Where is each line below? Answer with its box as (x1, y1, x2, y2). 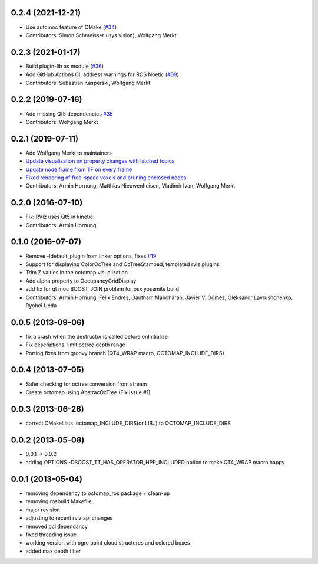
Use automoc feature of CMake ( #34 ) (25, 24, 117, 31)
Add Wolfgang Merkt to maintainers (25, 149, 112, 156)
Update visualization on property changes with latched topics (25, 158, 175, 165)
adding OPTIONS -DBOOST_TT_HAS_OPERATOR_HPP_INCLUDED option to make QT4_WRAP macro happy (25, 459, 285, 466)
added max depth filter (25, 547, 81, 555)
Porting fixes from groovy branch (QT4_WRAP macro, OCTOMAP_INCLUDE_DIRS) (25, 349, 225, 356)
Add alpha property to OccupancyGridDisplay (25, 277, 137, 284)
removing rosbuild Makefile (25, 498, 92, 505)
